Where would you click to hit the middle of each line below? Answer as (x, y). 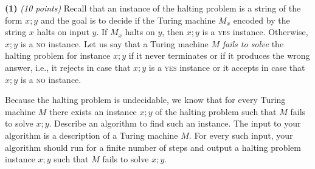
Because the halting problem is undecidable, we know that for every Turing (145, 100)
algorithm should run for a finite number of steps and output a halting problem (153, 147)
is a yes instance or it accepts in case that (227, 67)
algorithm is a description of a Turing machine (92, 135)
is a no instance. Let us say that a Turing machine (114, 43)
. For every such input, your (241, 135)
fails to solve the (253, 43)
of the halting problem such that (216, 111)
